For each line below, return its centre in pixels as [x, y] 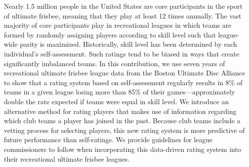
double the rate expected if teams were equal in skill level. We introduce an [116, 101]
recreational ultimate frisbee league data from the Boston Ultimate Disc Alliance [125, 73]
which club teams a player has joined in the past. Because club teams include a [122, 121]
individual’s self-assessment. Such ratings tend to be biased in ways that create [122, 53]
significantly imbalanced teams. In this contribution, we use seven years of [115, 63]
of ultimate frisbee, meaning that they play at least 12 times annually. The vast [123, 15]
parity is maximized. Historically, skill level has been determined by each [128, 44]
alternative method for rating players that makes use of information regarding [120, 111]
